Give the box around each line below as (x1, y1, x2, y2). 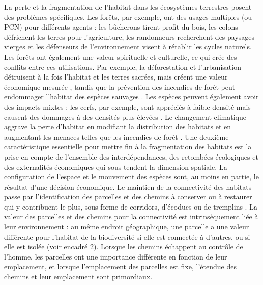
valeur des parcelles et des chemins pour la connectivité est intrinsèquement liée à (4, 211, 258, 222)
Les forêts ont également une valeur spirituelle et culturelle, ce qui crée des (4, 51, 237, 62)
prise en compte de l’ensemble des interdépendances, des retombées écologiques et (4, 151, 258, 162)
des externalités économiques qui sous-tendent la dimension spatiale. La (4, 161, 227, 172)
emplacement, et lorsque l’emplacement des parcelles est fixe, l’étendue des (4, 261, 237, 272)
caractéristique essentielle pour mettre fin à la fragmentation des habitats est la (4, 141, 252, 152)
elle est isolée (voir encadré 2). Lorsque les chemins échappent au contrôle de (4, 241, 243, 252)
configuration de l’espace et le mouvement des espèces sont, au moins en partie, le (4, 171, 259, 182)
